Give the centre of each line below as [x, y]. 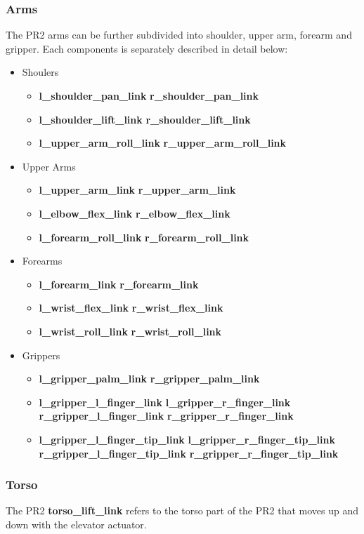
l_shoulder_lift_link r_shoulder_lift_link [145, 119]
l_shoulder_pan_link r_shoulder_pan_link [149, 95]
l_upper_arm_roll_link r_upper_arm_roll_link [163, 143]
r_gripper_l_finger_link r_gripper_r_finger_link [166, 416]
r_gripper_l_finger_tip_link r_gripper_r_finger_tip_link [189, 453]
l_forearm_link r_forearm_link [119, 284]
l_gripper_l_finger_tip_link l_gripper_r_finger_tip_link [187, 439]
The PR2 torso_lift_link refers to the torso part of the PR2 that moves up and [182, 510]
